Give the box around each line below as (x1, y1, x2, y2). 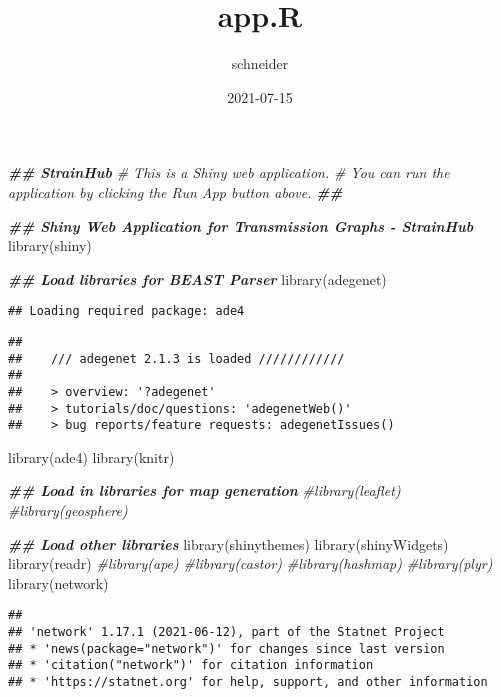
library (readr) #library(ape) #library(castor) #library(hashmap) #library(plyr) (8, 553, 493, 574)
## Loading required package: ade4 (8, 304, 245, 319)
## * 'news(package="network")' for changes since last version (8, 641, 445, 656)
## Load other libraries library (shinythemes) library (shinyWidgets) (8, 533, 449, 554)
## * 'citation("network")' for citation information (8, 658, 374, 673)
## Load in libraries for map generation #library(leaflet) (8, 480, 401, 501)
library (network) (8, 572, 109, 593)
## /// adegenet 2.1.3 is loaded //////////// (8, 351, 345, 366)
